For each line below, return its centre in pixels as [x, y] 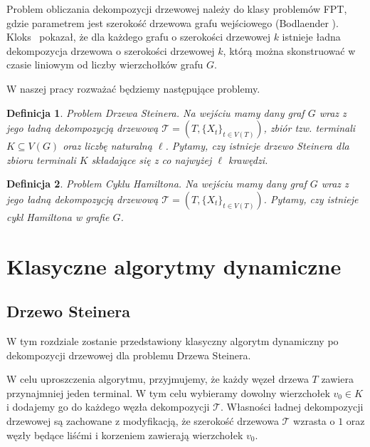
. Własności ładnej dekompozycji [292, 407]
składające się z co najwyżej [152, 159]
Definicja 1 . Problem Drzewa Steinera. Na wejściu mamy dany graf [155, 112]
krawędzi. [248, 159]
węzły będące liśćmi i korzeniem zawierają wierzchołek [125, 435]
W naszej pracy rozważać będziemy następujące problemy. [133, 88]
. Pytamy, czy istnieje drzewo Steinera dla [257, 146]
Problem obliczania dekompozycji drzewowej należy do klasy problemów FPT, [177, 9]
